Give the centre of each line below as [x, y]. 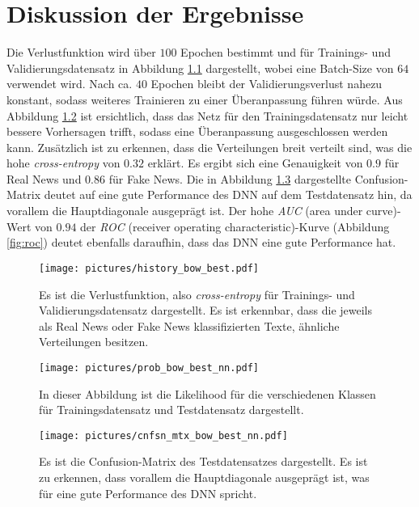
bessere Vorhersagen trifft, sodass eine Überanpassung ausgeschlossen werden [197, 131]
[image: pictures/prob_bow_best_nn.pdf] [149, 368]
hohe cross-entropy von [63, 163]
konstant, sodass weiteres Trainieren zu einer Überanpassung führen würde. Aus [205, 99]
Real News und [44, 178]
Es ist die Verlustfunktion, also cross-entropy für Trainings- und [197, 294]
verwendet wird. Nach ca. [70, 84]
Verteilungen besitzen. [94, 342]
